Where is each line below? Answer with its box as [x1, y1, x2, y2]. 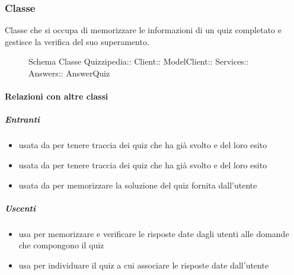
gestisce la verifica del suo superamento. [5, 35, 149, 47]
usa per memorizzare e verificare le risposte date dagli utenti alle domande [18, 227, 289, 239]
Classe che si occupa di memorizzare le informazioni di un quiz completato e [5, 24, 282, 36]
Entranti [5, 113, 40, 126]
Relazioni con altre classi [5, 90, 108, 103]
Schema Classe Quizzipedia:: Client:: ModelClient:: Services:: [28, 55, 249, 68]
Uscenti [5, 202, 36, 214]
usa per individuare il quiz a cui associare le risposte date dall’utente [18, 258, 269, 271]
